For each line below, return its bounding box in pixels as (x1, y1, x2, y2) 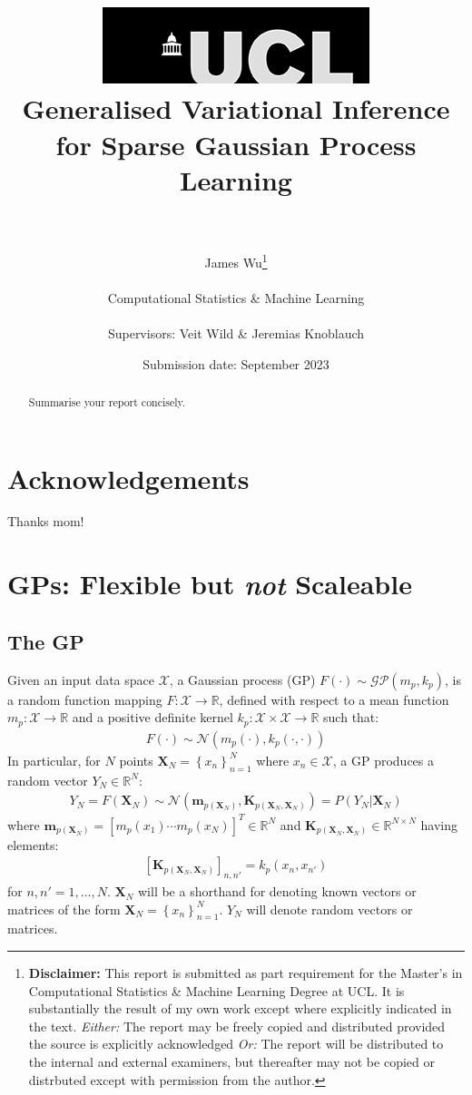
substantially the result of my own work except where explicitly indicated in (28, 999, 452, 1018)
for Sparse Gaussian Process (55, 125, 417, 162)
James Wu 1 (204, 249, 268, 271)
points (119, 750, 153, 769)
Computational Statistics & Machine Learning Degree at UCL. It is (28, 981, 405, 1000)
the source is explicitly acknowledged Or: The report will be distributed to (28, 1034, 444, 1053)
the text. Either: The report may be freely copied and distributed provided (28, 1016, 446, 1035)
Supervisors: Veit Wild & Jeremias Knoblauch (107, 323, 365, 342)
